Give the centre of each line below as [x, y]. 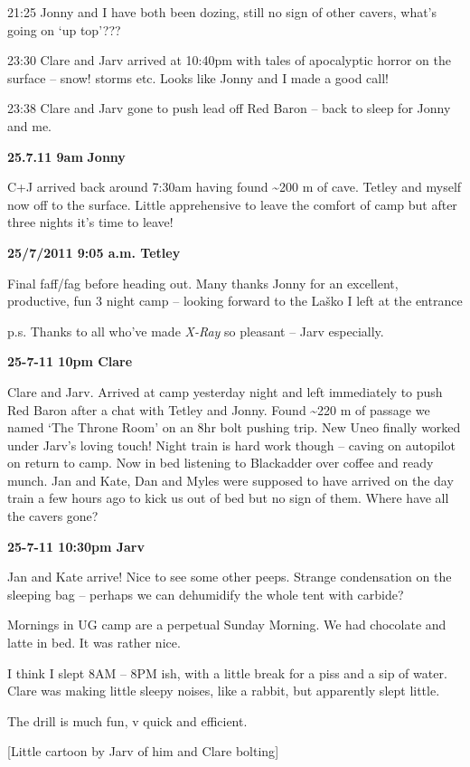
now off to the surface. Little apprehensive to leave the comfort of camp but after [232, 204]
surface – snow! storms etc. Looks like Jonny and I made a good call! [198, 77]
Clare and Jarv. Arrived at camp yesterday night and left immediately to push [225, 391]
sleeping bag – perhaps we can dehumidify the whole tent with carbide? [206, 594]
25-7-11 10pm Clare [70, 361]
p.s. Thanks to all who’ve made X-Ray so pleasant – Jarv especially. [196, 331]
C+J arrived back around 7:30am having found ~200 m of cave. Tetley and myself [235, 187]
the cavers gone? [53, 516]
